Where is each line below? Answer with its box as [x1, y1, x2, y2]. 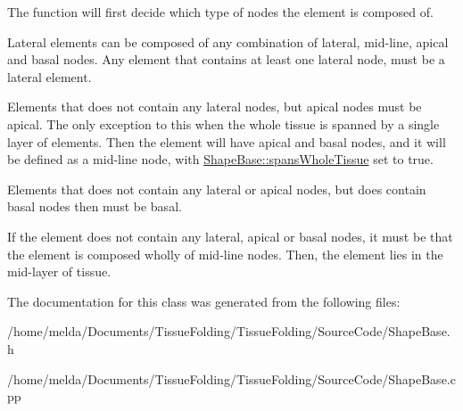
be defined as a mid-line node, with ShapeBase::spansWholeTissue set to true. [7, 150, 434, 169]
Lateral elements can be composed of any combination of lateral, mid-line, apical [7, 32, 449, 51]
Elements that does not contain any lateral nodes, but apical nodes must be [7, 97, 422, 116]
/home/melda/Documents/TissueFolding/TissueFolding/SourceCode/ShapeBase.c [7, 369, 456, 388]
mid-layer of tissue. [7, 262, 112, 281]
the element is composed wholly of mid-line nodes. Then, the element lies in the [7, 244, 443, 263]
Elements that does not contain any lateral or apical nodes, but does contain [7, 179, 426, 198]
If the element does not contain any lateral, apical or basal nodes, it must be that [7, 226, 453, 245]
